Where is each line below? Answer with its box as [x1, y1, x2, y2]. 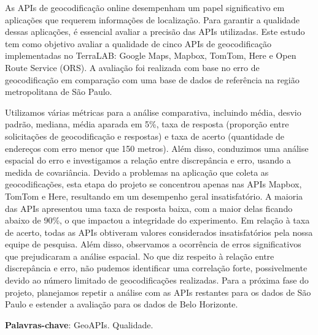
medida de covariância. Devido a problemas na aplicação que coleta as [5, 165, 269, 178]
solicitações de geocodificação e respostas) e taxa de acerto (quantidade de [5, 129, 285, 142]
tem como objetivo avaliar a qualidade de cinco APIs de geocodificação [5, 37, 271, 50]
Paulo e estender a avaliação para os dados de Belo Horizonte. [5, 298, 238, 311]
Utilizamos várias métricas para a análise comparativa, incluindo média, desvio [5, 105, 301, 118]
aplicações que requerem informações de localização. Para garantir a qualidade [5, 13, 300, 26]
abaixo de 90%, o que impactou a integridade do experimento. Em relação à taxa [5, 214, 310, 227]
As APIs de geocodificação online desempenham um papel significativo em [5, 1, 285, 13]
